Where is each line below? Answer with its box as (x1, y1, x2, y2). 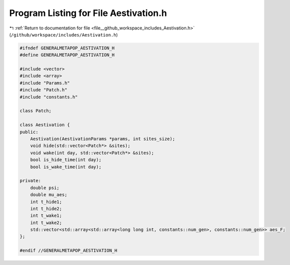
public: (19, 129, 38, 135)
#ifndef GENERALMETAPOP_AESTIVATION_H (19, 45, 115, 51)
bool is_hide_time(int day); (30, 157, 102, 163)
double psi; (30, 185, 60, 191)
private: (19, 178, 41, 184)
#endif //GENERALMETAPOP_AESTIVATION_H (19, 248, 117, 254)
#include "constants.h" (19, 94, 78, 100)
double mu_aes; (30, 192, 67, 198)
